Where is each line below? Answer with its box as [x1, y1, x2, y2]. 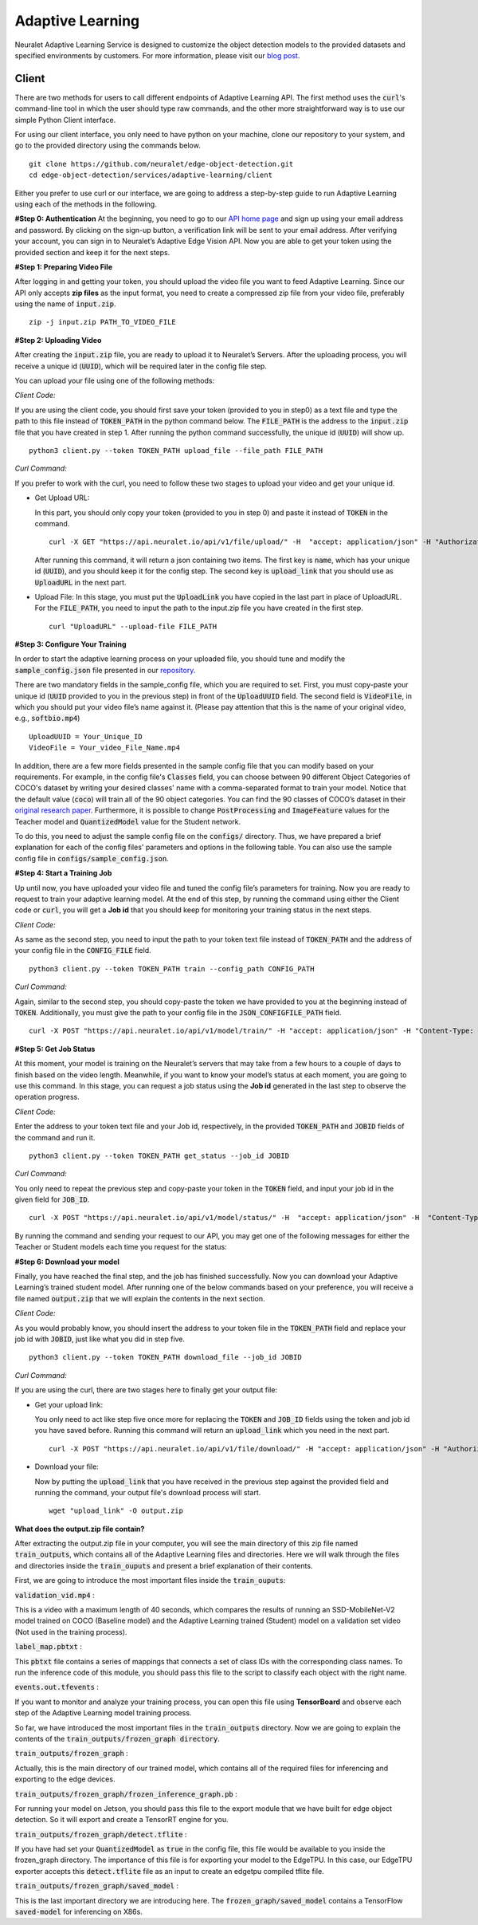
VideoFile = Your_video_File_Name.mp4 [29, 743, 181, 753]
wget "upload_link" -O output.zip [49, 1506, 183, 1515]
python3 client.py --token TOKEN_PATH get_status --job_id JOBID [29, 1151, 290, 1160]
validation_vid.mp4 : [14, 1590, 95, 1600]
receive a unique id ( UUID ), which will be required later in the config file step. [14, 361, 267, 371]
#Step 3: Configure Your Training [14, 640, 127, 649]
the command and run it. [14, 1132, 96, 1142]
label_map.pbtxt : [14, 1642, 83, 1651]
